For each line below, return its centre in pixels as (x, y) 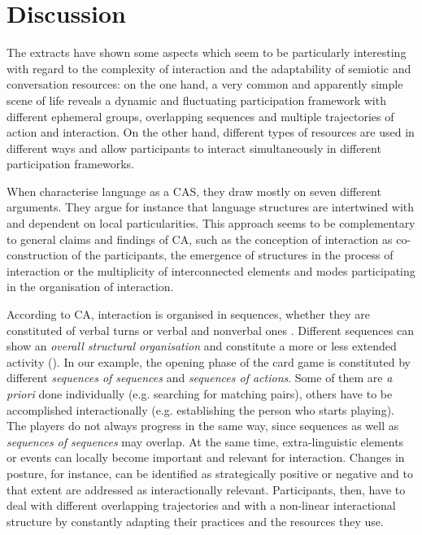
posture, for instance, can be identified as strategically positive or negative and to (210, 473)
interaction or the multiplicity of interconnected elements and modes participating (211, 270)
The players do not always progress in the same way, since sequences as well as (203, 426)
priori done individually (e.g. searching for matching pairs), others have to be (200, 394)
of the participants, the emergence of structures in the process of (233, 255)
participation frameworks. (70, 164)
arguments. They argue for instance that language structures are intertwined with (211, 207)
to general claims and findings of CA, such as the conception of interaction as (200, 239)
